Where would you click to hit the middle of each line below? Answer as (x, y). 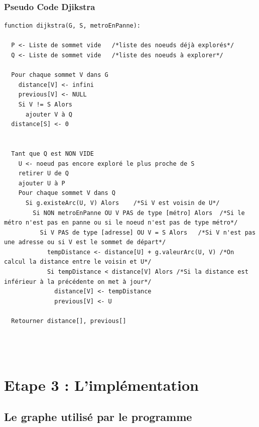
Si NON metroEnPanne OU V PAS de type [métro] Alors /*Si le (139, 213)
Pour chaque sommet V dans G (60, 75)
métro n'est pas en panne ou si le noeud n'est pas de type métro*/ (121, 223)
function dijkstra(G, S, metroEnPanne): (73, 26)
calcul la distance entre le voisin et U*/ (78, 262)
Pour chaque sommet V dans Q (67, 193)
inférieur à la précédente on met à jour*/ (78, 282)
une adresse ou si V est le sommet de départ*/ (85, 242)
